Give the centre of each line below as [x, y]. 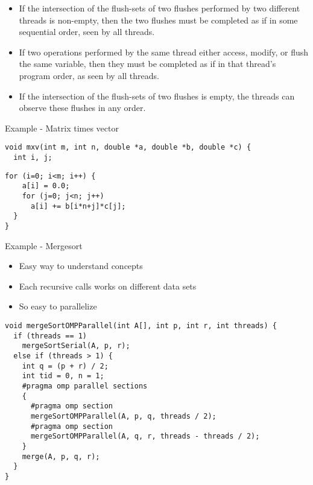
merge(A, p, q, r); [61, 456]
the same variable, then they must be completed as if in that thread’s [147, 64]
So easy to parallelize [58, 306]
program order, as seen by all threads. [89, 75]
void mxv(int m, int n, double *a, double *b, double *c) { [128, 147]
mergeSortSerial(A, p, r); [76, 346]
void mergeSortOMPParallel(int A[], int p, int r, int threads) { [141, 325]
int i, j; [33, 157]
